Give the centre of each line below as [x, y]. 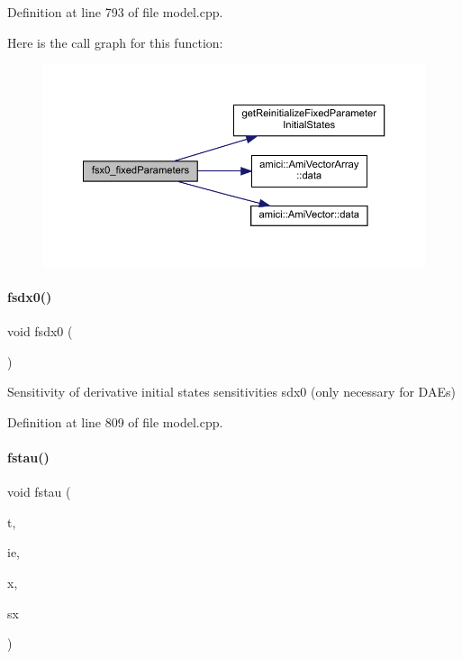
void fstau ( [39, 492]
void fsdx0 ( [40, 330]
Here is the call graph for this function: [115, 42]
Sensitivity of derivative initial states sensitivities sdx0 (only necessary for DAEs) [231, 392]
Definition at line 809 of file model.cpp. [115, 421]
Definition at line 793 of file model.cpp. [115, 12]
